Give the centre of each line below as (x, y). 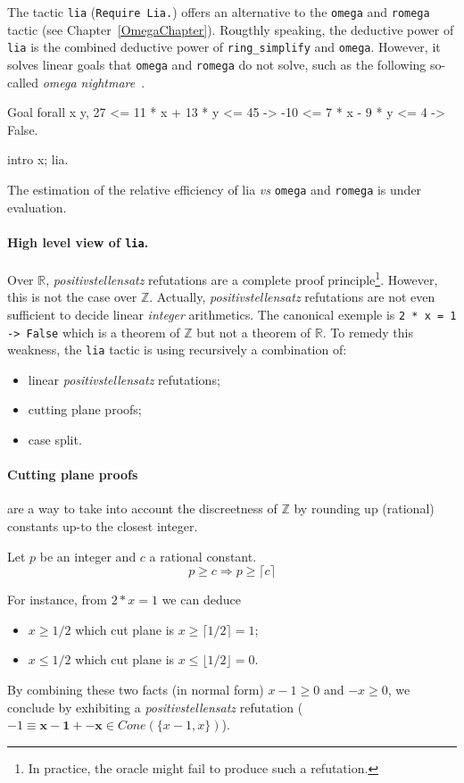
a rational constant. (203, 556)
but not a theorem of (254, 332)
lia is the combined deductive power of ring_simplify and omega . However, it (224, 47)
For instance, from (57, 600)
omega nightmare (89, 82)
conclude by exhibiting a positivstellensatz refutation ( (155, 707)
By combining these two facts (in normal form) (136, 689)
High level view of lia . (78, 242)
